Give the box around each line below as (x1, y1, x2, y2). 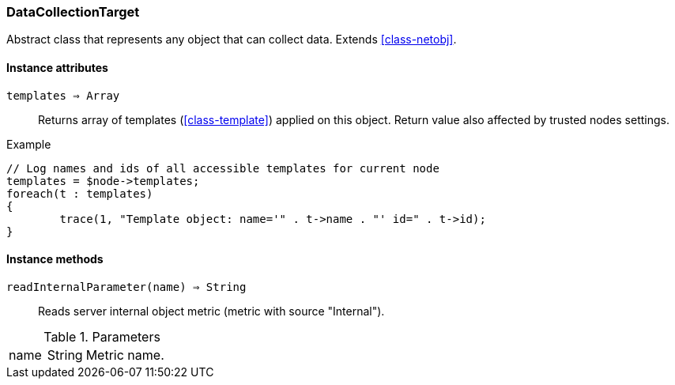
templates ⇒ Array (6, 89, 120, 102)
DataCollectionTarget (6, 4, 140, 20)
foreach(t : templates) (6, 187, 153, 200)
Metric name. (85, 346, 164, 363)
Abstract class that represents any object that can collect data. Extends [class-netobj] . (6, 32, 457, 47)
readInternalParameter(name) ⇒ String (6, 280, 247, 293)
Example (6, 137, 51, 151)
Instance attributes (6, 60, 108, 74)
